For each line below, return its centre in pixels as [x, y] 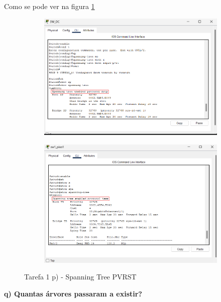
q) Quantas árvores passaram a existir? [73, 293]
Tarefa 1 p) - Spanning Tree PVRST [80, 277]
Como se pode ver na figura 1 [49, 6]
